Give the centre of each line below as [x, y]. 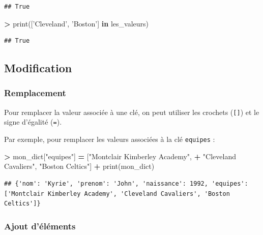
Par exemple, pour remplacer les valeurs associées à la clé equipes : [110, 139]
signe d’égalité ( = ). [33, 122]
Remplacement [35, 93]
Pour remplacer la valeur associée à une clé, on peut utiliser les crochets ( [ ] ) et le [132, 112]
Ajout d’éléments [40, 226]
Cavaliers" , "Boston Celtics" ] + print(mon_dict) [79, 166]
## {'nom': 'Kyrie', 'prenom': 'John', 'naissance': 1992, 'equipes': [126, 183]
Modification [38, 68]
